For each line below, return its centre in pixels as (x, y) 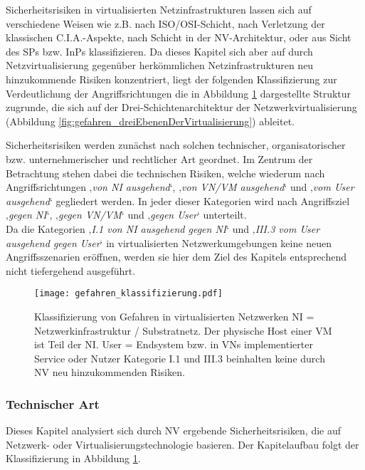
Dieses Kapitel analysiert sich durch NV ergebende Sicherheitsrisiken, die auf (174, 430)
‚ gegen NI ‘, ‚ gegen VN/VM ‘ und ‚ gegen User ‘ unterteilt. (126, 215)
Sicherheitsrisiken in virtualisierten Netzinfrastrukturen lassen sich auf (159, 9)
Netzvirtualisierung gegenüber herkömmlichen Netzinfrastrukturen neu (160, 65)
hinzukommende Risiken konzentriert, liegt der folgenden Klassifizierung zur (171, 79)
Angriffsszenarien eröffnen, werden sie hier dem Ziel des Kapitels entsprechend (176, 257)
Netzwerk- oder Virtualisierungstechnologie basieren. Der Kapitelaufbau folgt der (182, 444)
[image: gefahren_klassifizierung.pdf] (128, 294)
